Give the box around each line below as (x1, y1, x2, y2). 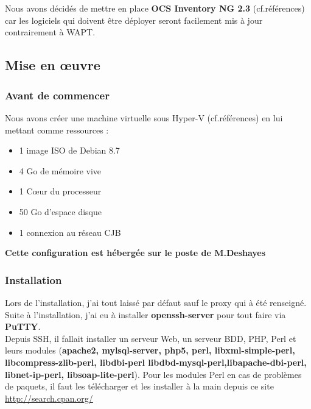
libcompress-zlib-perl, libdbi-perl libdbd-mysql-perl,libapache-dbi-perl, (5, 355, 307, 368)
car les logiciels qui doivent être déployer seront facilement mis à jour (5, 13, 263, 26)
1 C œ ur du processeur (19, 185, 102, 197)
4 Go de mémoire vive (19, 164, 102, 177)
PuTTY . (5, 320, 41, 333)
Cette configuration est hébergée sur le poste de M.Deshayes (5, 246, 266, 259)
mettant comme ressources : (5, 123, 109, 136)
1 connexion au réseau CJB (19, 226, 121, 238)
